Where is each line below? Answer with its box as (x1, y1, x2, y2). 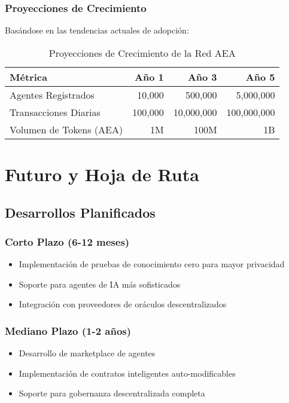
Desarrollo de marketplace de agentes (19, 347, 156, 359)
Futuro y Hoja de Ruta (5, 162, 199, 186)
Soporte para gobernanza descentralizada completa (19, 387, 205, 399)
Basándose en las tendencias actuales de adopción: (5, 24, 189, 36)
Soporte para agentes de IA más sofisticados (19, 277, 181, 290)
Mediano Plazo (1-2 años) (5, 323, 132, 338)
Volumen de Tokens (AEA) (10, 122, 123, 136)
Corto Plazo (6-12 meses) (5, 234, 130, 249)
